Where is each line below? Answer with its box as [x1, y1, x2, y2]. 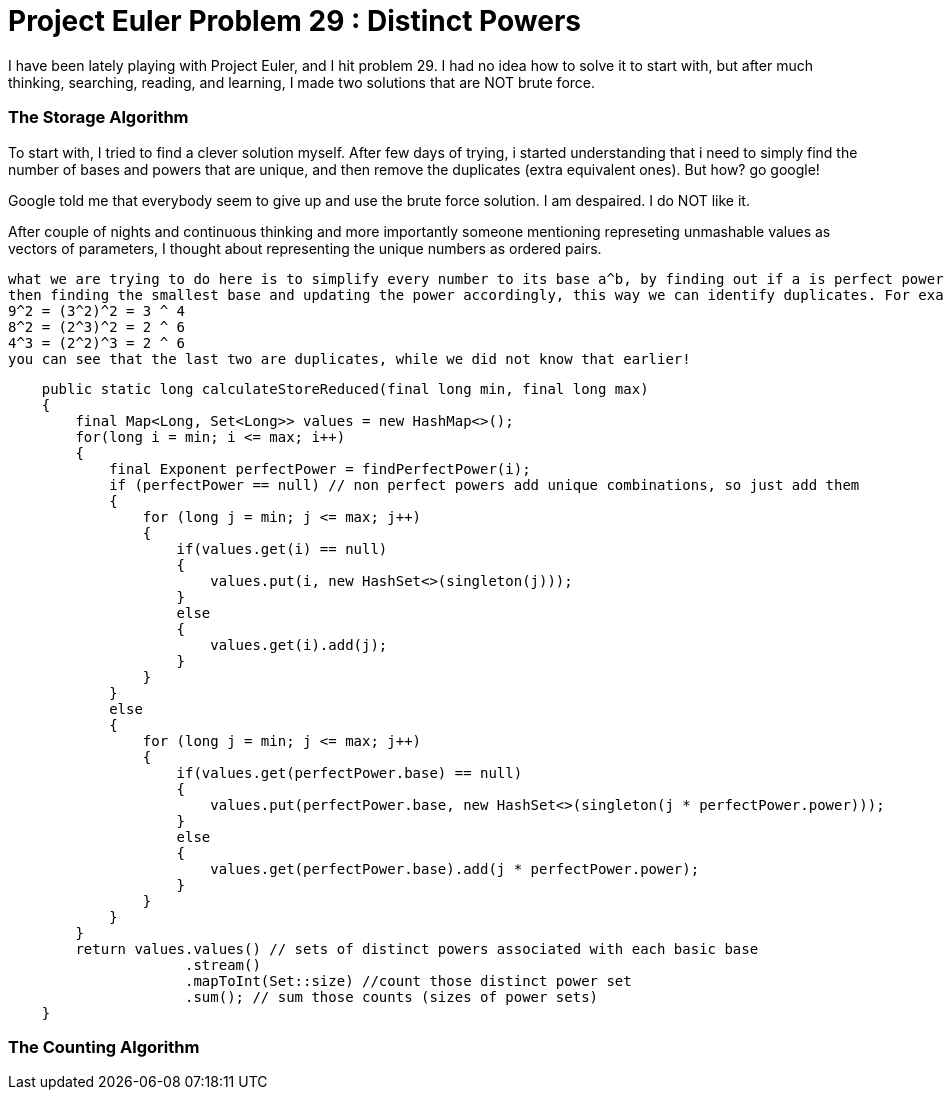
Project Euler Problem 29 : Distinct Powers [8, 4, 581, 38]
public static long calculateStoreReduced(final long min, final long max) [41, 380, 649, 397]
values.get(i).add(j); [210, 636, 388, 653]
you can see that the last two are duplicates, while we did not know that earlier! [8, 350, 691, 367]
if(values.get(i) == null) [176, 540, 388, 557]
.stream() [185, 956, 261, 973]
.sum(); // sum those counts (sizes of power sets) [185, 988, 599, 1005]
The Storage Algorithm [8, 107, 189, 128]
